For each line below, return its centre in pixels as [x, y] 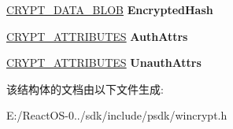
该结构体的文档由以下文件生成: [85, 88]
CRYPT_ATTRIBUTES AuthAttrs [97, 36]
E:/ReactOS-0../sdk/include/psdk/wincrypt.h [117, 115]
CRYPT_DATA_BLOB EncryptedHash [110, 9]
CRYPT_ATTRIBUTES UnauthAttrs [104, 63]
